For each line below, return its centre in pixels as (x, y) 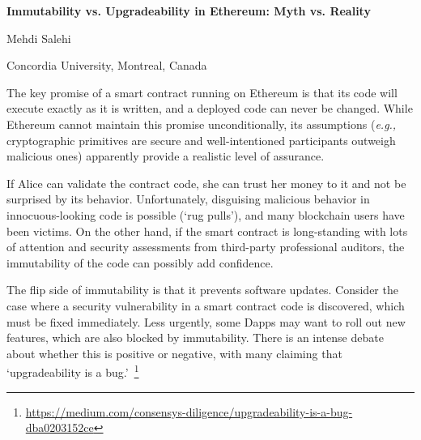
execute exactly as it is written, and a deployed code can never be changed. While (210, 108)
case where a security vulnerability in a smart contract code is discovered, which (206, 305)
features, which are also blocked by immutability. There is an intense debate (195, 337)
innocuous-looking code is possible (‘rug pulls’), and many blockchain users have (206, 214)
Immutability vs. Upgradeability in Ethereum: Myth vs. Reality (189, 11)
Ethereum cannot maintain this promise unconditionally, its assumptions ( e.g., (202, 124)
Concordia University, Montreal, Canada (107, 65)
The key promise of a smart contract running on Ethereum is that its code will (202, 92)
